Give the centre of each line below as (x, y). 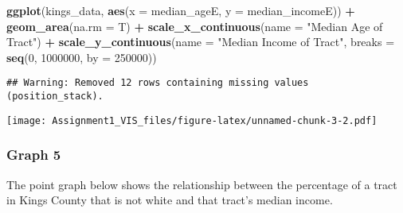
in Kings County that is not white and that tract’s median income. (170, 200)
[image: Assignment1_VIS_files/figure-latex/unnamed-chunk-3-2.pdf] (192, 120)
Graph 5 (34, 155)
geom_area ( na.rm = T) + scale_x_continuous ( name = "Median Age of (195, 26)
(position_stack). (55, 97)
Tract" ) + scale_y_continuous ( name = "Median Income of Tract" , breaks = (201, 42)
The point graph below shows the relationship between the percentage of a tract (202, 184)
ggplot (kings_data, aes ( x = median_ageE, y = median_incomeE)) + (181, 10)
